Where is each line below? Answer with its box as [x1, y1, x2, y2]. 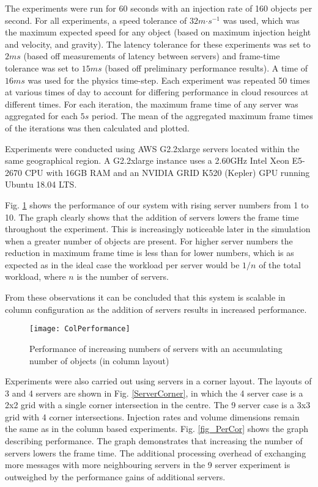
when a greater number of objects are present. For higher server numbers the [5, 234, 293, 247]
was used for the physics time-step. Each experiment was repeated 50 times [28, 73, 310, 86]
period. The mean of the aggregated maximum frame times [91, 109, 313, 122]
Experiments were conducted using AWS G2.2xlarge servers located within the [5, 142, 300, 155]
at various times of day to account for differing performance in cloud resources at [5, 86, 309, 98]
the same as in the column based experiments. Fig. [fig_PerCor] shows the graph [5, 422, 309, 435]
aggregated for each [5, 109, 78, 122]
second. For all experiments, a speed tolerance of [5, 13, 187, 26]
